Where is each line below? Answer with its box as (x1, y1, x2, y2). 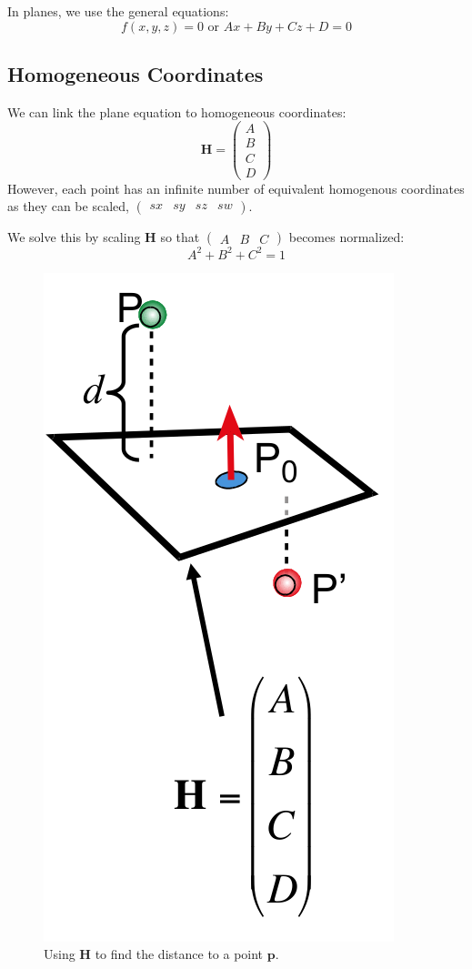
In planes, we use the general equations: (7, 2, 229, 20)
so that (160, 227, 200, 247)
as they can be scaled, (7, 197, 129, 216)
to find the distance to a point (95, 944, 264, 964)
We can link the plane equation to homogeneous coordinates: (7, 102, 346, 121)
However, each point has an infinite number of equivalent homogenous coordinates (7, 178, 465, 197)
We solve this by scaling (7, 227, 141, 247)
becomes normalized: (288, 227, 405, 247)
